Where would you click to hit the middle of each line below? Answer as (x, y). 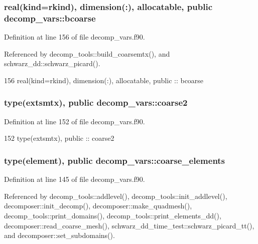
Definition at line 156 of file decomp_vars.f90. (75, 37)
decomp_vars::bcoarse (50, 18)
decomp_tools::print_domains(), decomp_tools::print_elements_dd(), (113, 215)
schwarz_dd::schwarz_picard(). (52, 63)
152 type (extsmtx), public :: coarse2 (59, 138)
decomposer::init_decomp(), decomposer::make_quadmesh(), (98, 206)
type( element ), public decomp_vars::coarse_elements (115, 160)
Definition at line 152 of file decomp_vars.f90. (75, 121)
